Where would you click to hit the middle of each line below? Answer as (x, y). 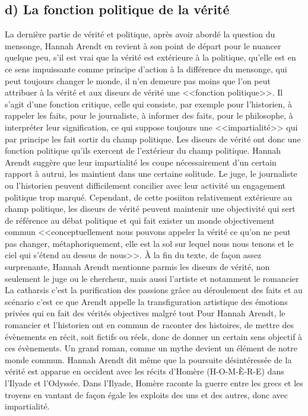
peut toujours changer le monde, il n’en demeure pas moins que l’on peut (138, 80)
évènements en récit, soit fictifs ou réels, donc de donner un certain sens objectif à (154, 336)
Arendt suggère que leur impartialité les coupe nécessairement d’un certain (141, 162)
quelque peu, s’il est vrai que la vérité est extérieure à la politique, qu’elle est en (150, 57)
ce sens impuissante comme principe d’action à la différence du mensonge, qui (146, 69)
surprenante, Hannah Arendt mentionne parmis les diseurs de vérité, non (137, 267)
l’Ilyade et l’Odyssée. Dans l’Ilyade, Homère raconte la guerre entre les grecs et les (154, 383)
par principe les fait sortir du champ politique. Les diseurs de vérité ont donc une (153, 139)
